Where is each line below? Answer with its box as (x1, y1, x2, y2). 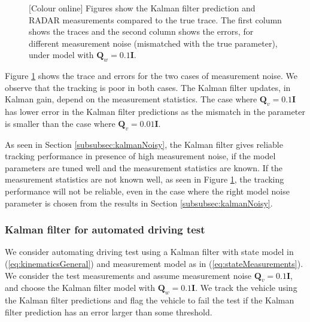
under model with (29, 48, 94, 61)
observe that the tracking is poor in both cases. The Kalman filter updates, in (5, 81, 291, 93)
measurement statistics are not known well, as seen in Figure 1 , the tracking (5, 173, 284, 186)
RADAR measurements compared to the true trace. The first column (29, 13, 282, 26)
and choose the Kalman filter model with (5, 281, 155, 294)
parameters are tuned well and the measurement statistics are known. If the (5, 161, 283, 174)
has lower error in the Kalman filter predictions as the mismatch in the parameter (5, 105, 305, 118)
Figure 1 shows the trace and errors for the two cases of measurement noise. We (5, 69, 297, 82)
